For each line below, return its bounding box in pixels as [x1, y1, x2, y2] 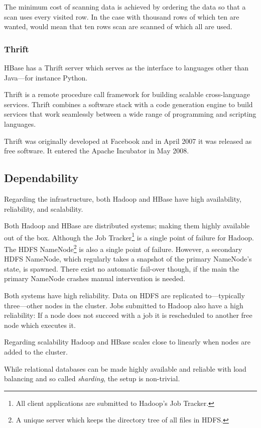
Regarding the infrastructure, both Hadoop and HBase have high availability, [4, 193, 241, 204]
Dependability [4, 170, 79, 186]
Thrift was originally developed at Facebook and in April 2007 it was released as [4, 135, 252, 146]
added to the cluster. [4, 346, 68, 357]
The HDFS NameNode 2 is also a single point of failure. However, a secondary [4, 242, 242, 254]
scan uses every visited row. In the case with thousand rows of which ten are [4, 11, 239, 22]
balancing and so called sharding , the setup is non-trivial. [4, 373, 180, 384]
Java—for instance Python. [4, 72, 88, 82]
